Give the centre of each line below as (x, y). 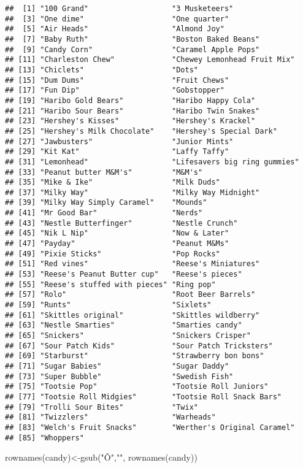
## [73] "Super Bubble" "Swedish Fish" (119, 376)
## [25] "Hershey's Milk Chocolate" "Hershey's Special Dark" (141, 131)
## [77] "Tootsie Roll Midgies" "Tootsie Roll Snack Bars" (144, 397)
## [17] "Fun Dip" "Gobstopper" (115, 90)
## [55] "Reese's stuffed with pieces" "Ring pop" (110, 284)
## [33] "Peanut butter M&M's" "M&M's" (104, 172)
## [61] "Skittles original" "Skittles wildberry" (132, 315)
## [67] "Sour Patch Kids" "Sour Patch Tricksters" (139, 346)
